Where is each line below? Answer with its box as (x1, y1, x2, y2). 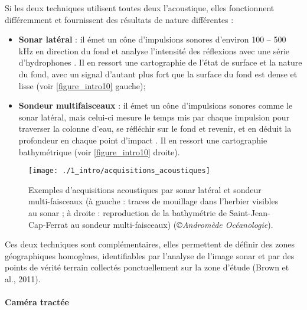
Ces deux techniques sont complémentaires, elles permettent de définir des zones (5, 238, 295, 250)
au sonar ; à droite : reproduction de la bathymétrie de (28, 206, 227, 218)
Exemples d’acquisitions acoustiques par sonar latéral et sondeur (28, 183, 262, 195)
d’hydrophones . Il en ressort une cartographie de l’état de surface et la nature (18, 56, 302, 68)
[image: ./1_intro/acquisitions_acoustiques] (28, 167, 210, 175)
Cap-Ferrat (28, 218, 68, 230)
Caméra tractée (5, 296, 69, 308)
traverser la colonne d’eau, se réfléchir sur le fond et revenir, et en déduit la (18, 122, 292, 135)
